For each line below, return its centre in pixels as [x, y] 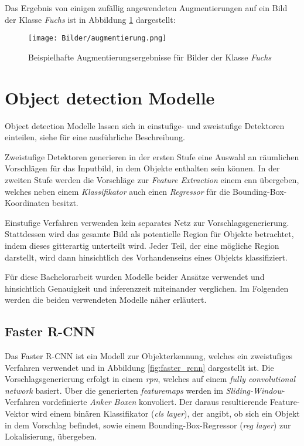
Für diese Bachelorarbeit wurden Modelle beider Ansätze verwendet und [135, 277]
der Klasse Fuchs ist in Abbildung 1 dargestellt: [90, 19]
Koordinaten [27, 203]
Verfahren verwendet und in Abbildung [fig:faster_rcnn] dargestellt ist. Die [139, 367]
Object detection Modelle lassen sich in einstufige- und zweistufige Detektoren [145, 125]
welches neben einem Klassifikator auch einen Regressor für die [117, 191]
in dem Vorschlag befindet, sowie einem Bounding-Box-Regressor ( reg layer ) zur [148, 425]
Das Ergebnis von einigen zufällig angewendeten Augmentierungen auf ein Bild [146, 8]
